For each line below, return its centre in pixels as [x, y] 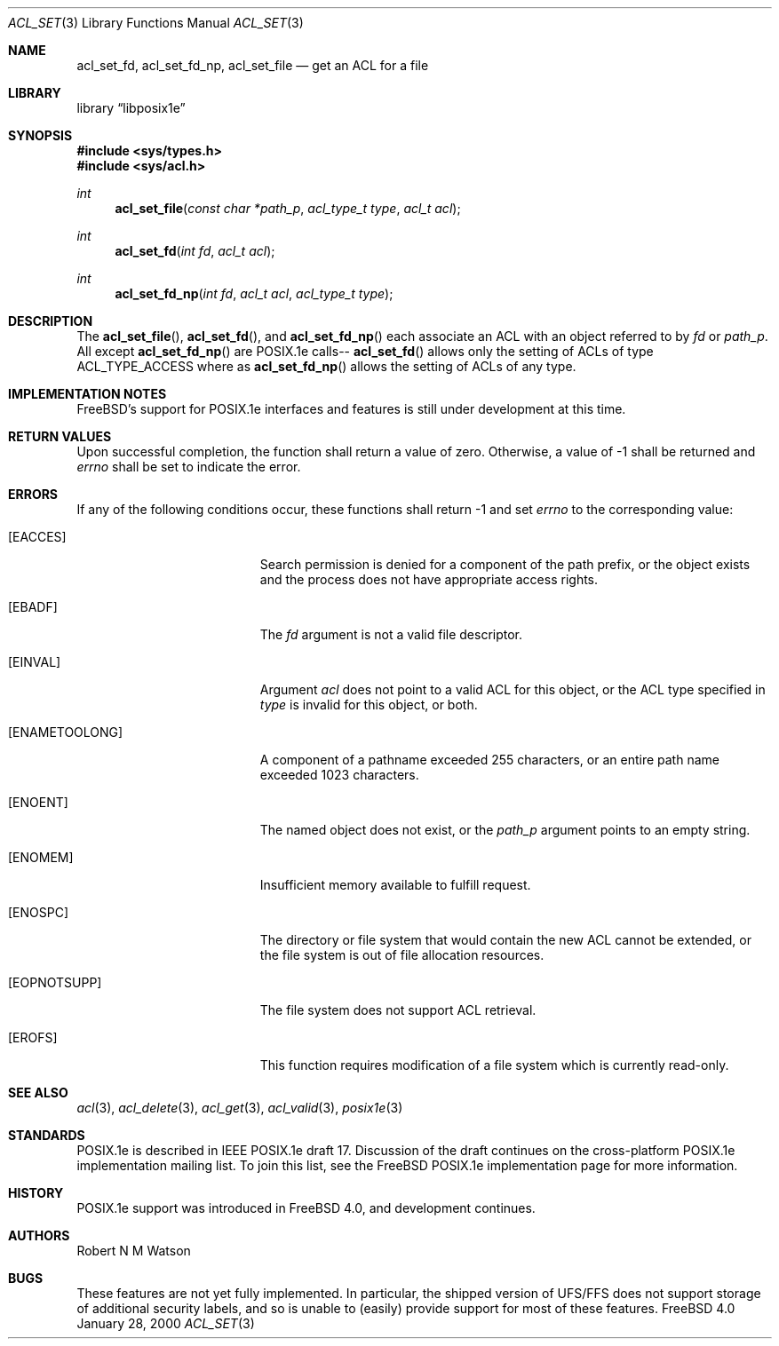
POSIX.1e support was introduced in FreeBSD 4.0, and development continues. [306, 1208]
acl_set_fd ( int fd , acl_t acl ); [195, 251]
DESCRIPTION [51, 321]
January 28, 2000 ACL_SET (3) [166, 1323]
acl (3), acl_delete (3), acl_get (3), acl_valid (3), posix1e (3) [240, 1108]
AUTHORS [39, 1235]
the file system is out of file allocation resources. [402, 955]
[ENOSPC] [39, 912]
